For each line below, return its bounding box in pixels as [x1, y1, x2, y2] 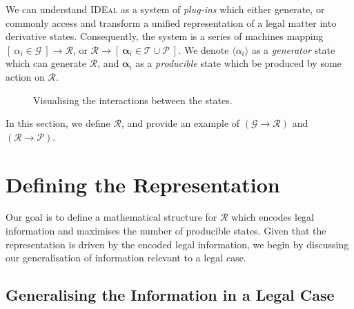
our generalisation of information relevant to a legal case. [6, 250, 246, 265]
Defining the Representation [6, 170, 280, 198]
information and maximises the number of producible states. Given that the [6, 223, 326, 238]
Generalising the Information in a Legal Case [6, 284, 335, 306]
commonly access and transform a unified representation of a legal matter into [6, 15, 337, 30]
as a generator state [251, 42, 335, 57]
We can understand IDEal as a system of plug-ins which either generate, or [6, 2, 325, 16]
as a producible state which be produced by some [135, 56, 342, 70]
